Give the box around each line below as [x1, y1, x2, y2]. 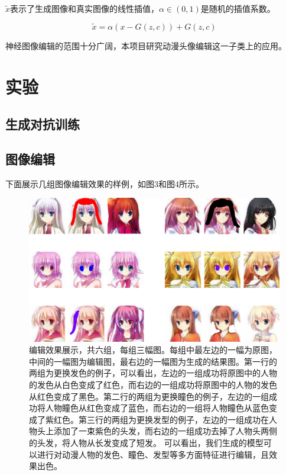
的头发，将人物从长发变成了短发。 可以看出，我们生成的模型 [29, 436, 264, 448]
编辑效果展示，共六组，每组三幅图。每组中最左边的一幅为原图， [29, 344, 277, 356]
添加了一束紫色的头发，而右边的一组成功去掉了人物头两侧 [53, 425, 277, 437]
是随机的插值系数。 [200, 2, 275, 14]
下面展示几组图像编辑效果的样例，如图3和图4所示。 [5, 177, 204, 190]
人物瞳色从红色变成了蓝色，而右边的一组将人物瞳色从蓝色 [45, 402, 269, 414]
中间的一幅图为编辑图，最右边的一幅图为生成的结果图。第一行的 [29, 355, 277, 367]
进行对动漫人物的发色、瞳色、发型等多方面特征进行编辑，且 [37, 448, 269, 460]
